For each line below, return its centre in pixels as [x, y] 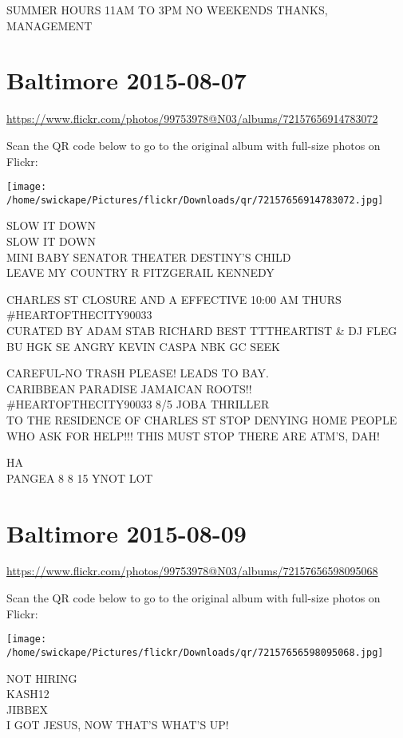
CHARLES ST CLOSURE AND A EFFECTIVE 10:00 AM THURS [174, 299]
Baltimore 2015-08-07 [126, 80]
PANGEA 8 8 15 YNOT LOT [80, 478]
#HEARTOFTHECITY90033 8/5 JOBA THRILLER [138, 404]
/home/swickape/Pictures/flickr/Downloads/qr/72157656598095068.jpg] [195, 652]
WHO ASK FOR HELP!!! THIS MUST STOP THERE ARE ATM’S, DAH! [193, 435]
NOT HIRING [42, 678]
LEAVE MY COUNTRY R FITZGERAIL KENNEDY [140, 272]
